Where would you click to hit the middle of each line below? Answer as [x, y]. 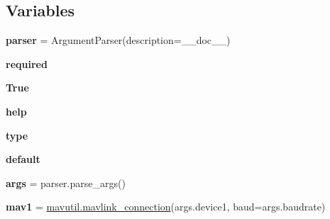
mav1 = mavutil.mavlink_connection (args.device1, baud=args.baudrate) [166, 207]
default [23, 159]
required [27, 63]
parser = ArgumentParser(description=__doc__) [118, 40]
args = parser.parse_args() [66, 182]
